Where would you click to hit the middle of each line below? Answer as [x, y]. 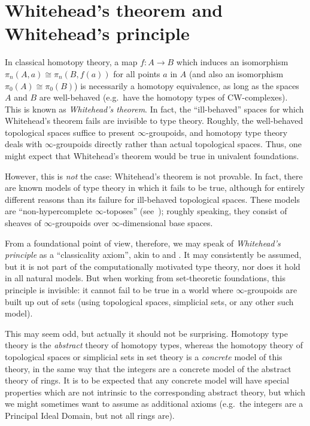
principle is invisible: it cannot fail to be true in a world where [119, 290]
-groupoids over [80, 223]
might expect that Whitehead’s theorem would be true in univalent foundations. [152, 156]
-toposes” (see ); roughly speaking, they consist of [195, 211]
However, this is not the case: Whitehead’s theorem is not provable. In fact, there [154, 176]
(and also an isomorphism [236, 73]
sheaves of [23, 223]
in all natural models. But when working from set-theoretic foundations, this [145, 278]
